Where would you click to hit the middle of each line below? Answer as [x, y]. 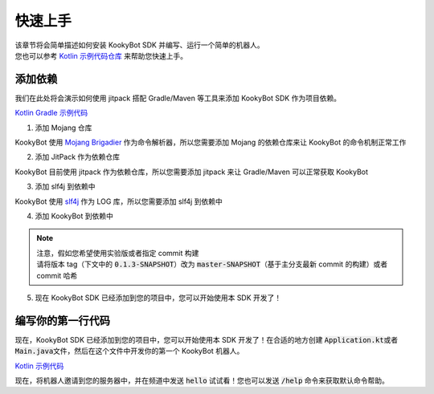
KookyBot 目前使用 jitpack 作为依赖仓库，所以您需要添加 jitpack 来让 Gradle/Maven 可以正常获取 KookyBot [192, 172]
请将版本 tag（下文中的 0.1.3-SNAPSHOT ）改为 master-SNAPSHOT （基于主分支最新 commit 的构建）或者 [212, 264]
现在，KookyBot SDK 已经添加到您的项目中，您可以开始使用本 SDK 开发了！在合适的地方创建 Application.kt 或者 [207, 339]
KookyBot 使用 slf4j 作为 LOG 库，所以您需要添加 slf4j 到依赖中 [119, 201]
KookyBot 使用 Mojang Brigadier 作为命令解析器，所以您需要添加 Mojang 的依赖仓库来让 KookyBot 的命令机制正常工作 [211, 142]
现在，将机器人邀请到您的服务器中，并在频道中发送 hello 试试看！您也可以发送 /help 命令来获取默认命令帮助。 [202, 380]
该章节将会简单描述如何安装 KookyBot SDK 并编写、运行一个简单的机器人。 [139, 45]
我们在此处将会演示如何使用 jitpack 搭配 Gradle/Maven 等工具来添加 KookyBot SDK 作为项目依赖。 [178, 98]
